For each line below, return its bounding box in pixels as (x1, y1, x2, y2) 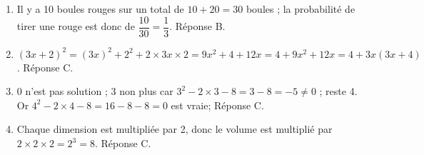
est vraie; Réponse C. (171, 97, 264, 112)
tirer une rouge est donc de (16, 19, 135, 34)
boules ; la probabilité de (246, 1, 355, 16)
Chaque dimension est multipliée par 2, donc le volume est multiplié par (16, 121, 333, 136)
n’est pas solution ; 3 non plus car (25, 84, 173, 99)
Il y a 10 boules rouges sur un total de (16, 1, 184, 16)
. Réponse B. (169, 19, 226, 34)
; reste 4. (319, 84, 358, 99)
